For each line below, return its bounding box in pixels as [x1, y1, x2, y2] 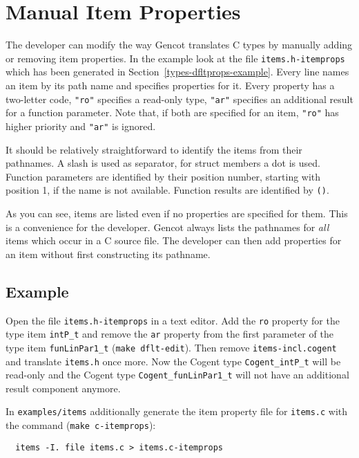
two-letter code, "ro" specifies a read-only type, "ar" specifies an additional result [6, 91, 353, 106]
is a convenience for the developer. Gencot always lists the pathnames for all [6, 219, 329, 234]
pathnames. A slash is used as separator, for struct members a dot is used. [6, 156, 320, 170]
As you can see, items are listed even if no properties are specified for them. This [6, 205, 348, 220]
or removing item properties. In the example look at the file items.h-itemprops [6, 51, 345, 65]
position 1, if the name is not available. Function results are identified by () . [6, 183, 329, 197]
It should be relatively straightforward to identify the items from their [6, 142, 302, 156]
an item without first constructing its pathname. [6, 246, 211, 261]
